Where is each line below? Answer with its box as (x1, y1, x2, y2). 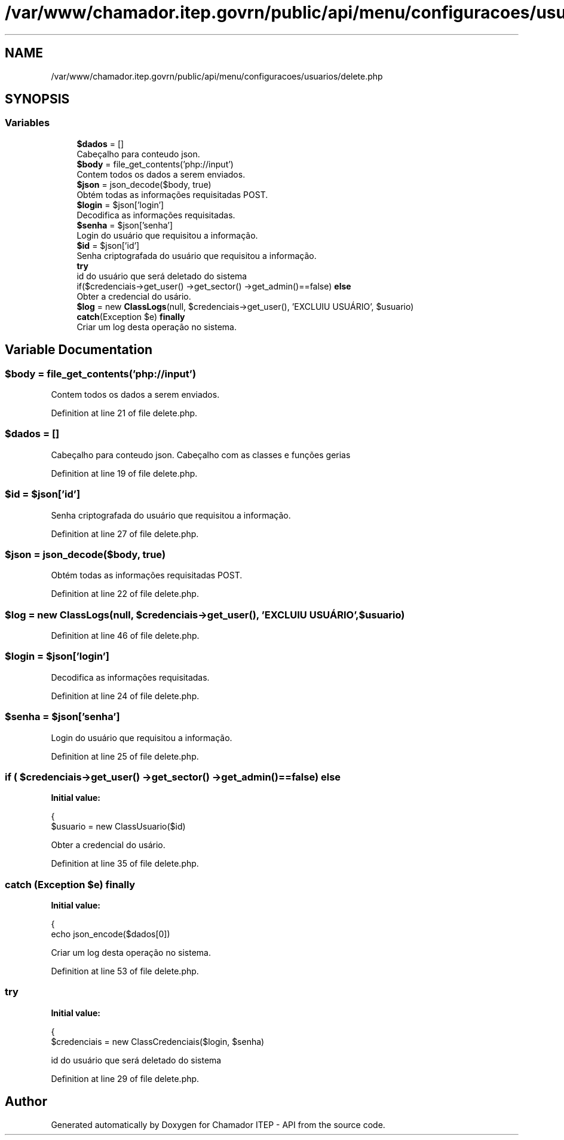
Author (5, 1094, 47, 1109)
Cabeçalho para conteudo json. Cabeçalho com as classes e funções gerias (51, 449, 351, 460)
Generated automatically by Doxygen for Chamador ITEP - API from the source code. (51, 1119, 385, 1130)
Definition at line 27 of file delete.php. (51, 528, 199, 539)
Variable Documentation (5, 342, 153, 358)
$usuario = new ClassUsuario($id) (51, 821, 186, 832)
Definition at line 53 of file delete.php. (51, 966, 199, 977)
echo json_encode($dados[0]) (51, 929, 170, 940)
